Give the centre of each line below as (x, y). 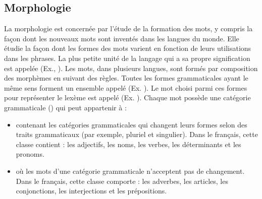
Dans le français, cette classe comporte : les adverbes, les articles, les (122, 181)
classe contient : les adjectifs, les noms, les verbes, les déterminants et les (128, 144)
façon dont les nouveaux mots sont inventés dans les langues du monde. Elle (122, 38)
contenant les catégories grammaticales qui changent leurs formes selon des (132, 124)
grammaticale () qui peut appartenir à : (65, 107)
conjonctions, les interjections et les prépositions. (91, 191)
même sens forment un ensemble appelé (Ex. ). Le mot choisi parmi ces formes (126, 87)
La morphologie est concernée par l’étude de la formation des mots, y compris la (128, 28)
